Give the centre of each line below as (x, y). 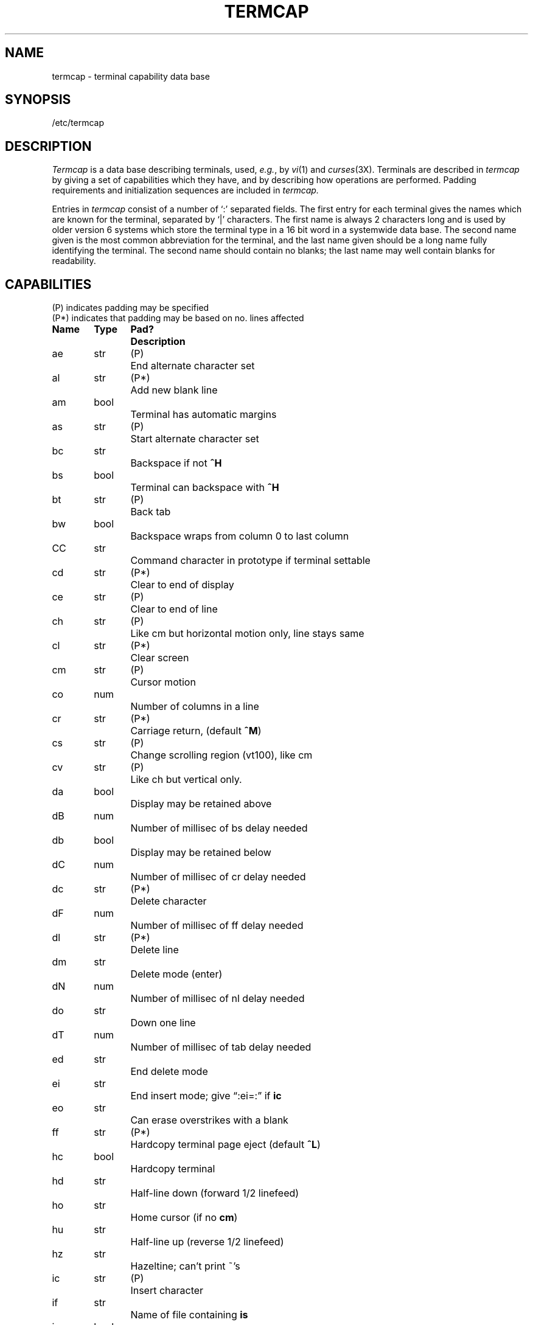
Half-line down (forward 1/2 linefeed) (215, 1193)
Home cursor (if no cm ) (184, 1218)
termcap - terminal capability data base (131, 76)
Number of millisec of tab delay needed (221, 1047)
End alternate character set (193, 366)
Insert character (167, 1291)
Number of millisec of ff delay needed (217, 926)
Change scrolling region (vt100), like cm (221, 755)
